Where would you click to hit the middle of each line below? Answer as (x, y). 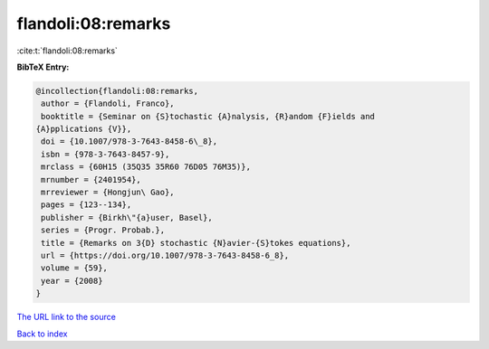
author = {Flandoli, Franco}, (108, 104)
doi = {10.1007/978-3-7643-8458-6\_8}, (129, 141)
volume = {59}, (75, 268)
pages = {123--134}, (86, 205)
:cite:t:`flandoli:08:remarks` (67, 51)
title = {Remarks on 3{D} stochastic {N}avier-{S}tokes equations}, (196, 243)
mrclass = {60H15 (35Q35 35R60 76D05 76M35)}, (146, 167)
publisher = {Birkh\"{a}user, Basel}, (127, 217)
